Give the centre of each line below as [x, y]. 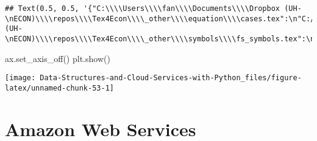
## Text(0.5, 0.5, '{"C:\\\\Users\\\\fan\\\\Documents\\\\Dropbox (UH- [153, 9]
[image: [20, 78]
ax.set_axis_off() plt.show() [58, 58]
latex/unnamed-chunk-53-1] [59, 88]
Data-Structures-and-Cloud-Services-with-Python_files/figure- [171, 78]
